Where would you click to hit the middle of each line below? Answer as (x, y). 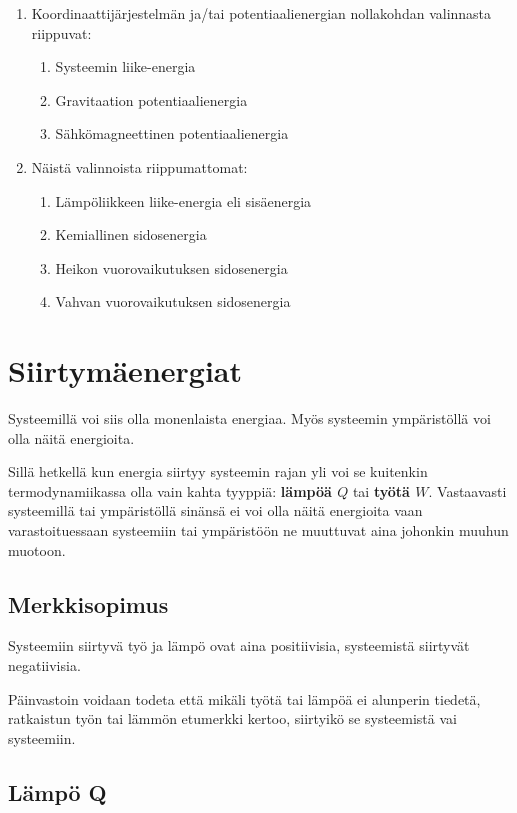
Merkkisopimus (88, 603)
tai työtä (381, 490)
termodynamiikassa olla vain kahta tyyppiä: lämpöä (170, 490)
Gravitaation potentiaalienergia (151, 99)
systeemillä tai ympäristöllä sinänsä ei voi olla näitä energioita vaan (215, 510)
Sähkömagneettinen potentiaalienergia (172, 133)
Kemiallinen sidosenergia (131, 234)
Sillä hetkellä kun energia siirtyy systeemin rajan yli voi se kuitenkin (218, 471)
